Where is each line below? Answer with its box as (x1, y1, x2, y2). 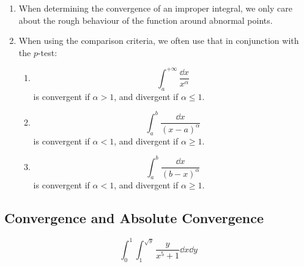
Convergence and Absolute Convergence (4, 208, 264, 227)
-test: (37, 46, 57, 59)
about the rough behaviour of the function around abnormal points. (18, 13, 273, 26)
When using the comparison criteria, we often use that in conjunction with (18, 34, 299, 47)
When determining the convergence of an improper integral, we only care (18, 2, 292, 14)
